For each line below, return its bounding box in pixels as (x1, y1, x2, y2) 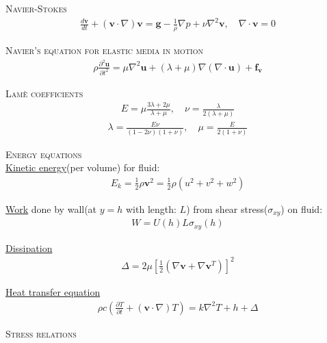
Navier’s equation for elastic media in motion (5, 42, 203, 57)
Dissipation (5, 240, 53, 255)
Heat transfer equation (5, 284, 101, 298)
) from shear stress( (186, 201, 268, 216)
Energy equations (5, 147, 82, 161)
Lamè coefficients (5, 86, 83, 100)
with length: (126, 201, 176, 216)
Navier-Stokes (5, 1, 67, 15)
